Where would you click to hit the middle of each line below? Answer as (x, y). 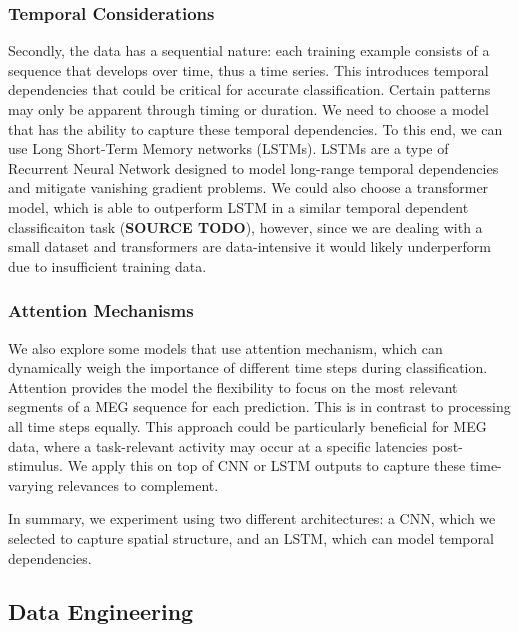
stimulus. (35, 465)
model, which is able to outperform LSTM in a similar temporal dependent (238, 206)
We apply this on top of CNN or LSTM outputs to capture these (266, 465)
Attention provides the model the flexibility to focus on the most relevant (233, 386)
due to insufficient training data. (107, 265)
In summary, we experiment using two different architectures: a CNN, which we (252, 518)
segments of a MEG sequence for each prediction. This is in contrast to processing (259, 406)
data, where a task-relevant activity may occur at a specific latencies (218, 445)
